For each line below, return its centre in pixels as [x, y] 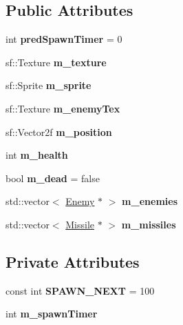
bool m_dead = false [53, 178]
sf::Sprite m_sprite [49, 85]
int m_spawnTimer [52, 314]
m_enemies [150, 201]
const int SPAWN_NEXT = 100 [80, 290]
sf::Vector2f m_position [59, 131]
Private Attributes [73, 261]
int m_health [37, 155]
